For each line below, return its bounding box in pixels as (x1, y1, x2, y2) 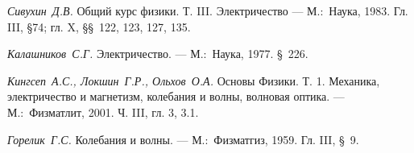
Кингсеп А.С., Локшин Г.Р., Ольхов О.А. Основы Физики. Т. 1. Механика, (7, 72, 380, 89)
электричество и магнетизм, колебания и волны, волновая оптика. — (7, 88, 345, 105)
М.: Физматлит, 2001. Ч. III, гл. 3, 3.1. (7, 103, 199, 120)
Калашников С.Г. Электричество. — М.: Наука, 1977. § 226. (7, 45, 308, 62)
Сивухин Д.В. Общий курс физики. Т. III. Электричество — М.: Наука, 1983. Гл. (7, 2, 408, 19)
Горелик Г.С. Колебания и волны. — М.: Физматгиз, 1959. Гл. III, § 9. (7, 130, 359, 147)
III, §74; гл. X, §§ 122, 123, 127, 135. (7, 18, 191, 35)
